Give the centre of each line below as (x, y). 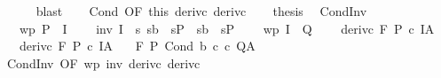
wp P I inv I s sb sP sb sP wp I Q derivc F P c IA (227, 28)
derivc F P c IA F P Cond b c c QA (137, 46)
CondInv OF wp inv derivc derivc (103, 62)
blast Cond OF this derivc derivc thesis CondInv (201, 11)
